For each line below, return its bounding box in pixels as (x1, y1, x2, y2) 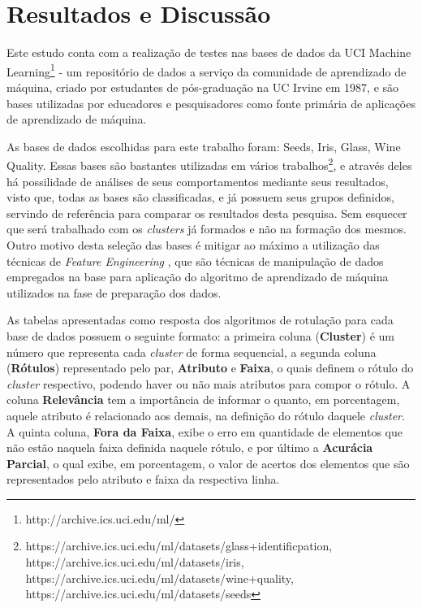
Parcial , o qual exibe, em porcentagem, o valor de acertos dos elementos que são (6, 454, 410, 471)
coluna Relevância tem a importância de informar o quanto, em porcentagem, (6, 391, 400, 408)
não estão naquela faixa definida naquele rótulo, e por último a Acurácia (6, 439, 373, 456)
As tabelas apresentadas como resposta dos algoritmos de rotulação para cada (6, 311, 394, 328)
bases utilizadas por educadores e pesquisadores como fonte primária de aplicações (6, 94, 416, 111)
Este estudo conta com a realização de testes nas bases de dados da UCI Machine (6, 44, 411, 61)
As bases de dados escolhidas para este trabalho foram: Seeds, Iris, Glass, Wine (6, 137, 401, 154)
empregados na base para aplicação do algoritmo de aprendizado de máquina (6, 268, 389, 285)
